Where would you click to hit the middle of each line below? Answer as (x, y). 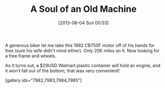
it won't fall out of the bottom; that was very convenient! (63, 71)
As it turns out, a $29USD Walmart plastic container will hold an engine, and (83, 65)
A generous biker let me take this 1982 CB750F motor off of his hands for (80, 45)
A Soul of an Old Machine (83, 9)
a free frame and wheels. (31, 56)
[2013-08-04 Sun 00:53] (83, 23)
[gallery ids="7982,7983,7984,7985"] (43, 80)
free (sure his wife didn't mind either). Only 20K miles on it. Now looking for (82, 50)
